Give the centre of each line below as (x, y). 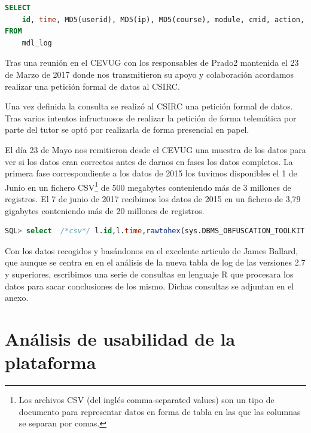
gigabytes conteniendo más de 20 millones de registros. (105, 210)
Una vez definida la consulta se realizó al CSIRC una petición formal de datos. (149, 106)
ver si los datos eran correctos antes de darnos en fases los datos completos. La (149, 161)
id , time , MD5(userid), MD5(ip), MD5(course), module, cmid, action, (163, 19)
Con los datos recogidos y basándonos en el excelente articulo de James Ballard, (152, 250)
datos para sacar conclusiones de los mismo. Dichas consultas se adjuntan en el (150, 286)
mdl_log (37, 43)
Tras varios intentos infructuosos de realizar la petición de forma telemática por (151, 118)
